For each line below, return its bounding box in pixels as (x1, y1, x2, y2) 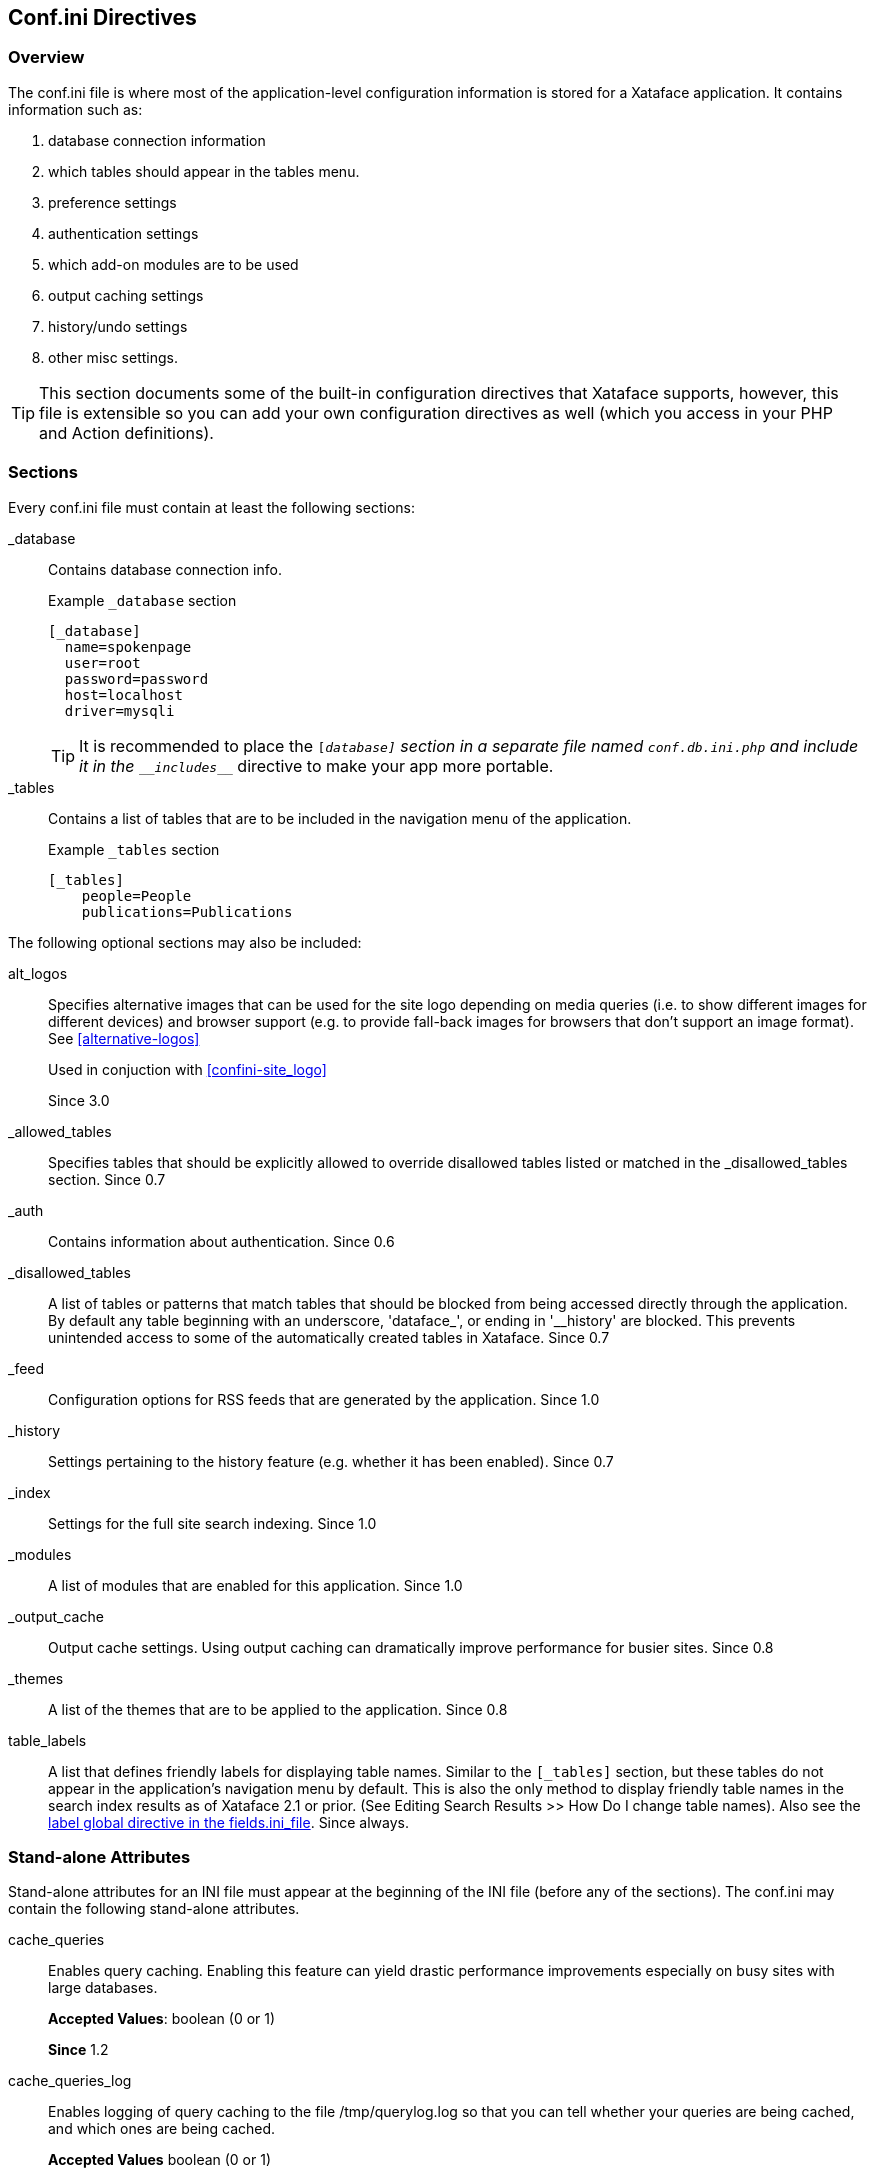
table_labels (8, 1731, 87, 1749)
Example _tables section (48, 840, 220, 858)
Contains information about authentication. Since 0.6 (48, 1232, 395, 1250)
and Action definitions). (39, 422, 214, 443)
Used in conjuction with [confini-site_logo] (48, 1060, 327, 1078)
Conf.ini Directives (8, 5, 197, 30)
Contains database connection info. (48, 560, 282, 578)
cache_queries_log (8, 2072, 132, 2090)
